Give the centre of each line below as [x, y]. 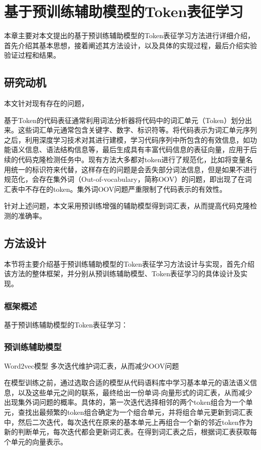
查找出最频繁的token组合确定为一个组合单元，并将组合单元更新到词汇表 [135, 412]
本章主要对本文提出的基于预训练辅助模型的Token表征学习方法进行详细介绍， [129, 35]
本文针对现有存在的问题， [46, 103]
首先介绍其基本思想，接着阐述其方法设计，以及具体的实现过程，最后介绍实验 [130, 45]
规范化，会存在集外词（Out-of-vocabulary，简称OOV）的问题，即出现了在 [124, 179]
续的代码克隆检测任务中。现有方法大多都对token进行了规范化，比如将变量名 [128, 159]
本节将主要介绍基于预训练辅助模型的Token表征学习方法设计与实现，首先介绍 [129, 263]
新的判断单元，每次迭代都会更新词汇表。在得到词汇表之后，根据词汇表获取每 [130, 432]
